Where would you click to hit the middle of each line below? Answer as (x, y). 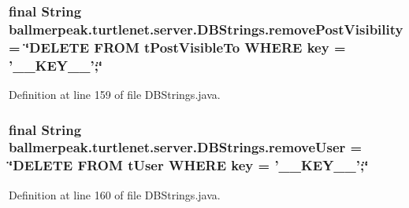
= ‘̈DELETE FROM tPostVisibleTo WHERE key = (177, 47)
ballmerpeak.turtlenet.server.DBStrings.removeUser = (186, 147)
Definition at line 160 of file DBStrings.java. (115, 194)
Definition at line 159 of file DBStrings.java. (115, 94)
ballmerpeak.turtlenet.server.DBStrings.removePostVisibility (206, 29)
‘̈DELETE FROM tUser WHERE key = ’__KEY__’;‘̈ (189, 165)
